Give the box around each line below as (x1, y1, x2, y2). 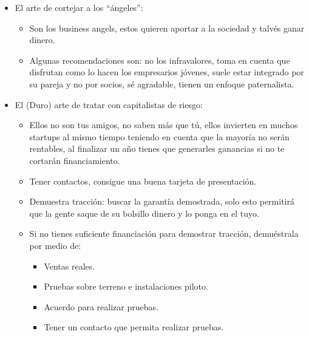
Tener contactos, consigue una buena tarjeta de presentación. (29, 174, 257, 187)
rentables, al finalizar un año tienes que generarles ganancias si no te (29, 142, 285, 155)
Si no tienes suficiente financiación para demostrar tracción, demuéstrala (29, 227, 299, 240)
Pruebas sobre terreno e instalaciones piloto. (44, 280, 208, 293)
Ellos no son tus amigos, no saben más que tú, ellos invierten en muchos (29, 118, 298, 131)
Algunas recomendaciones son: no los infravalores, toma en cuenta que (29, 53, 290, 66)
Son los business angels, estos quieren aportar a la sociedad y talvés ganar (29, 21, 305, 34)
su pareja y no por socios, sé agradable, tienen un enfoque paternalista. (29, 77, 294, 90)
